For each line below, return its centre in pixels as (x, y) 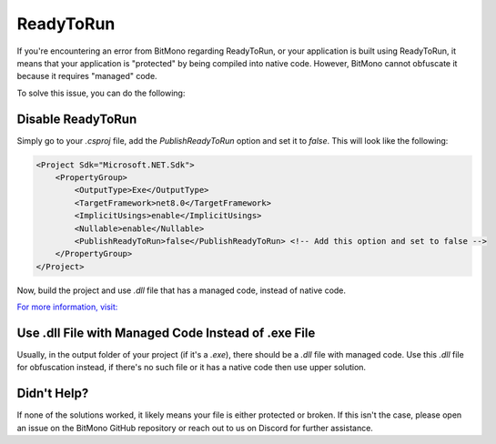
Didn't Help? (53, 394)
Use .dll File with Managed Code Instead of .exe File (166, 333)
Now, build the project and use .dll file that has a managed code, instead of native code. (181, 290)
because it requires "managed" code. (87, 76)
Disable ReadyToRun (77, 119)
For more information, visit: (67, 307)
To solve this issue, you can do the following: (101, 93)
